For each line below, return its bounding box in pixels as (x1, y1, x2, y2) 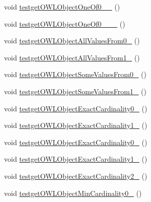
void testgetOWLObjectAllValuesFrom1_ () (4, 52, 140, 62)
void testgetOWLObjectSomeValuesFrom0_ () (4, 69, 146, 80)
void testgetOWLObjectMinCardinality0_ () (4, 187, 142, 198)
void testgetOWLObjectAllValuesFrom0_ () (4, 35, 140, 46)
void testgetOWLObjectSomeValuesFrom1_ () (4, 86, 146, 96)
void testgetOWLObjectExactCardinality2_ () (4, 170, 147, 181)
